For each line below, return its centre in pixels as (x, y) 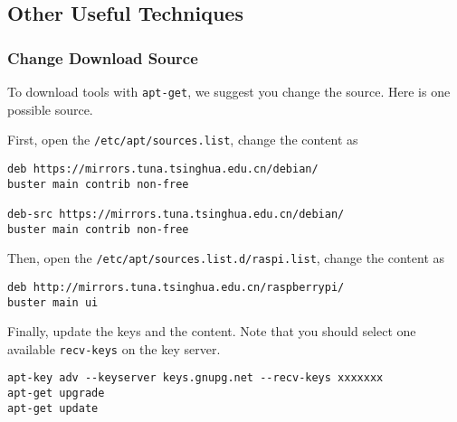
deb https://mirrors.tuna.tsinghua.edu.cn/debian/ (163, 169)
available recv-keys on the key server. (114, 348)
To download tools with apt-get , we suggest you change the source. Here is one (229, 91)
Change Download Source (103, 57)
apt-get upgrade (56, 394)
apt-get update (53, 408)
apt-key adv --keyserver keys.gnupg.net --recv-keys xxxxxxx (195, 378)
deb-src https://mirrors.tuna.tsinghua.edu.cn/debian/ (176, 214)
